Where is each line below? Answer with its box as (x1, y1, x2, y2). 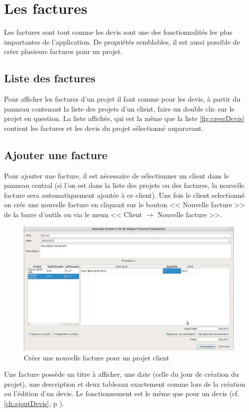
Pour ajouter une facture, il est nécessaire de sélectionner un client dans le (4, 170, 229, 180)
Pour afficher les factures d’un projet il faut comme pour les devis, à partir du (4, 94, 241, 104)
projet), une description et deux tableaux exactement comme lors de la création (4, 378, 246, 389)
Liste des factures (4, 70, 96, 86)
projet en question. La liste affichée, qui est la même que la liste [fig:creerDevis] (4, 113, 245, 123)
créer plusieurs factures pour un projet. (4, 46, 123, 57)
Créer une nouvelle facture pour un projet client (24, 352, 169, 362)
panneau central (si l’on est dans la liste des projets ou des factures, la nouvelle (4, 180, 245, 190)
